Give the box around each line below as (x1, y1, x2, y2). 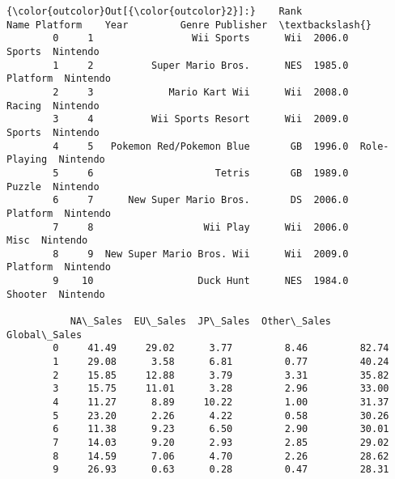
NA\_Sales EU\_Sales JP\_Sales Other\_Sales (70, 316, 331, 328)
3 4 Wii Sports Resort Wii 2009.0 (53, 113, 349, 125)
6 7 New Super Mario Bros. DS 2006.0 (53, 194, 349, 206)
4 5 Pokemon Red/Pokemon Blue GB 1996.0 (53, 140, 349, 152)
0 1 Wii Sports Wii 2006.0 (53, 32, 349, 45)
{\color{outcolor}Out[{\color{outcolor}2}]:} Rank (6, 6, 303, 17)
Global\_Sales (6, 329, 83, 341)
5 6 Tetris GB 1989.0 (53, 167, 349, 179)
